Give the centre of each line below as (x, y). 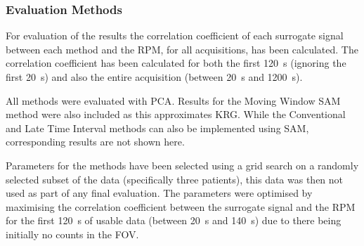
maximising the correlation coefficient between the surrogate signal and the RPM (181, 206)
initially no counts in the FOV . (72, 234)
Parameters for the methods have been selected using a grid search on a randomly (182, 165)
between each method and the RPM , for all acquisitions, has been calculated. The (182, 49)
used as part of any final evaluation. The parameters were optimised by (159, 193)
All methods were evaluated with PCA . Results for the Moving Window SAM (173, 100)
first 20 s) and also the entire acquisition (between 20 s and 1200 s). (154, 77)
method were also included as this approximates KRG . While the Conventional (176, 114)
